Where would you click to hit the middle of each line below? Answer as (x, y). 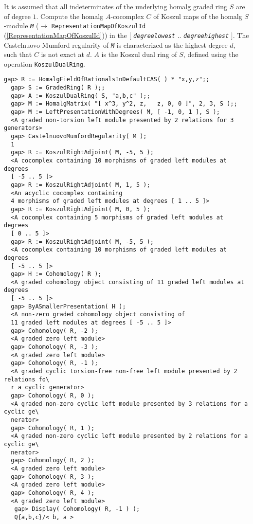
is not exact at (63, 54)
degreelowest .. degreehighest (181, 35)
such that (18, 54)
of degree (17, 16)
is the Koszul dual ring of (139, 54)
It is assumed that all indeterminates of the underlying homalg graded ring (116, 6)
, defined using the (211, 54)
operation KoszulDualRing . (45, 63)
